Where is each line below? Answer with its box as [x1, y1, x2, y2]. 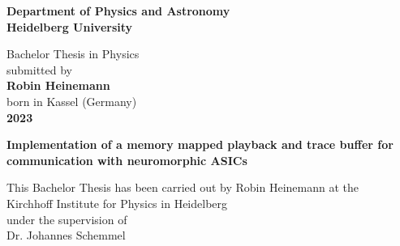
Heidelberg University [6, 18, 133, 35]
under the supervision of [6, 210, 127, 227]
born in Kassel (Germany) [6, 92, 137, 109]
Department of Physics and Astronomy [6, 2, 230, 19]
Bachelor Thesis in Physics [6, 45, 140, 62]
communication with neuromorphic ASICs [6, 151, 247, 168]
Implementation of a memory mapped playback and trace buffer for [6, 136, 394, 153]
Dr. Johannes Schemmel [6, 227, 126, 244]
